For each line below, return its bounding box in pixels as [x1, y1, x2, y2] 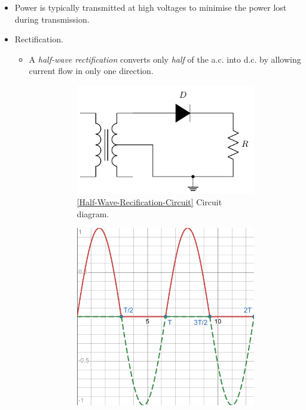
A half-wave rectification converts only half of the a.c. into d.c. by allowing [29, 53, 301, 65]
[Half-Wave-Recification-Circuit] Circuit [76, 196, 222, 208]
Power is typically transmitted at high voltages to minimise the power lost [14, 1, 287, 13]
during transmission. [14, 13, 90, 25]
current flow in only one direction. [29, 64, 154, 77]
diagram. [76, 207, 109, 220]
